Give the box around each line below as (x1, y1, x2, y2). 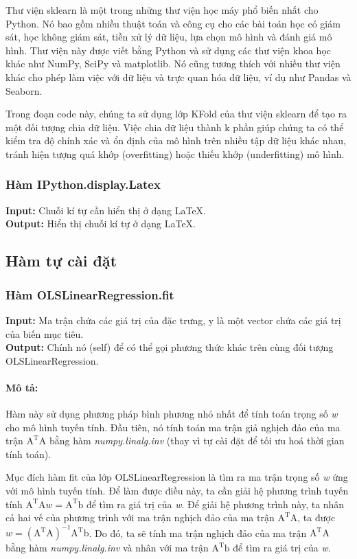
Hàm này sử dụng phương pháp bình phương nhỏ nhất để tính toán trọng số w (5, 407, 338, 421)
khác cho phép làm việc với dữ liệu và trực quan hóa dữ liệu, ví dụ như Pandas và (5, 69, 352, 84)
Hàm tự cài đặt (5, 250, 117, 271)
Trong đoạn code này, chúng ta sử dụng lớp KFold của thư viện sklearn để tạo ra (5, 106, 347, 121)
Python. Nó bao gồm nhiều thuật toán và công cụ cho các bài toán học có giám (5, 16, 341, 30)
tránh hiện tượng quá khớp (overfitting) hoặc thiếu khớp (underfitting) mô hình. (5, 146, 345, 161)
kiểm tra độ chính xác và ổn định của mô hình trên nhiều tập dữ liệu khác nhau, (5, 133, 346, 148)
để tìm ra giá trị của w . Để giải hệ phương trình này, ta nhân (86, 497, 345, 511)
